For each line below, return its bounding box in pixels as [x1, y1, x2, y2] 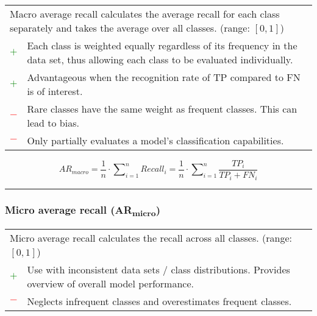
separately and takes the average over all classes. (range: [10, 21, 250, 35]
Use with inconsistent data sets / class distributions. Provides [27, 262, 290, 277]
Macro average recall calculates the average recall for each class [10, 7, 280, 21]
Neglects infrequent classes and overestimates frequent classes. [27, 294, 292, 309]
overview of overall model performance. [27, 276, 194, 291]
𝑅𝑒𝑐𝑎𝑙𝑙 [140, 165, 165, 174]
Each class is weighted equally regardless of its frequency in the [27, 38, 297, 52]
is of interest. [27, 84, 83, 98]
